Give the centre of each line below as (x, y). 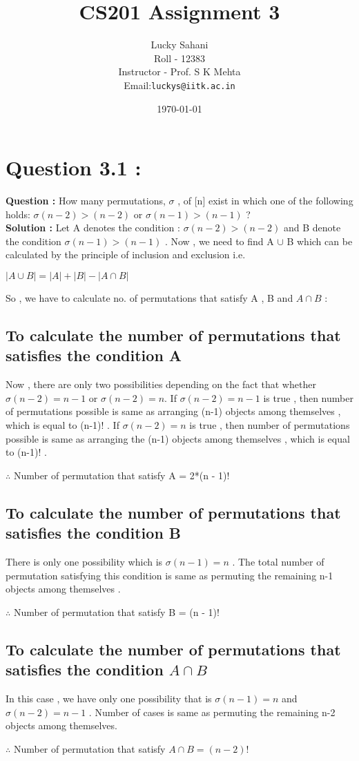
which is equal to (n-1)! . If (62, 425)
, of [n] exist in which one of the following (265, 201)
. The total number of (278, 561)
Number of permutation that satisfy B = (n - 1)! (116, 611)
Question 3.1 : (74, 167)
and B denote (312, 228)
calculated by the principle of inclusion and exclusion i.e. (126, 254)
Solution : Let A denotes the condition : (93, 228)
